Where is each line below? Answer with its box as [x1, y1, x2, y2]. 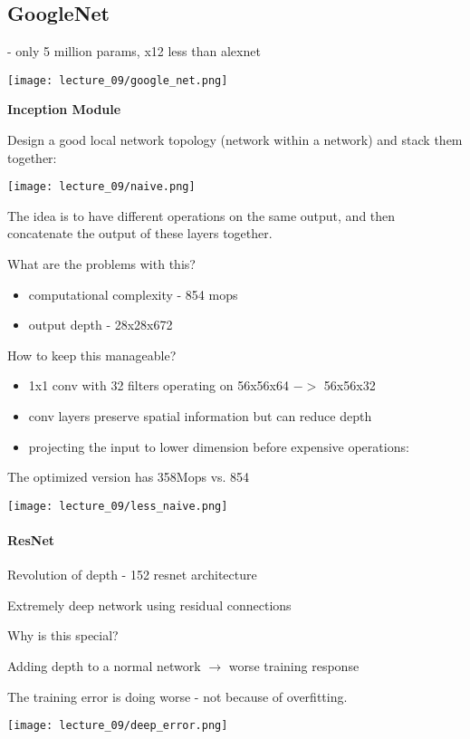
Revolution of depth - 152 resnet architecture [7, 565, 257, 584]
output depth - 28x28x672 [28, 315, 173, 334]
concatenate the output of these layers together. [7, 224, 273, 243]
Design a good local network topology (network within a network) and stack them [7, 130, 463, 149]
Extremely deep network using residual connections [7, 595, 292, 614]
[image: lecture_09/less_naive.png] [7, 499, 228, 513]
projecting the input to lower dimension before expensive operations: [28, 437, 409, 456]
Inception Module [7, 100, 121, 119]
